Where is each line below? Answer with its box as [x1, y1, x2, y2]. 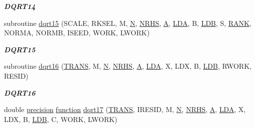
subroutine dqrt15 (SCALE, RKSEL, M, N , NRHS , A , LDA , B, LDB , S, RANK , [4, 17, 251, 28]
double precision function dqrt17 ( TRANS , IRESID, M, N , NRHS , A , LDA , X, [4, 104, 246, 115]
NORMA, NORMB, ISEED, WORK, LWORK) [4, 27, 150, 38]
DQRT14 [4, 1, 35, 11]
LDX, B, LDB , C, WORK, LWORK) [4, 114, 117, 124]
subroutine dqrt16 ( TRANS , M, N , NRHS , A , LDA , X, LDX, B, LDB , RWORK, [4, 61, 251, 71]
